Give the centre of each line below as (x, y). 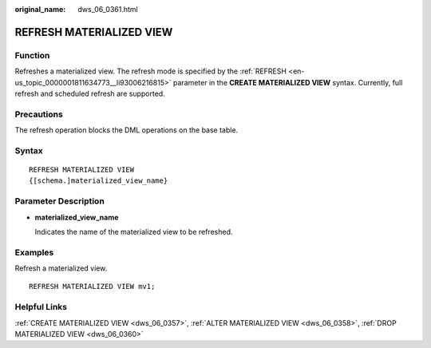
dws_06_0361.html (108, 9)
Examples (34, 252)
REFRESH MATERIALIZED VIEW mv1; (92, 287)
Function (32, 55)
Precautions (39, 114)
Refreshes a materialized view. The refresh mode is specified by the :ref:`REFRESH (151, 71)
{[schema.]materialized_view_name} (99, 181)
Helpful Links (41, 307)
